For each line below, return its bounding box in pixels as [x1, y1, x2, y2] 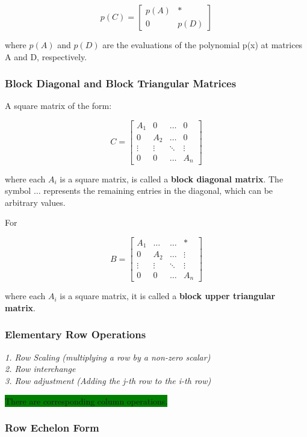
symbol [5, 184, 31, 197]
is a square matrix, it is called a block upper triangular [60, 290, 276, 302]
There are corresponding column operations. [5, 394, 168, 407]
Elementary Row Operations [5, 327, 146, 342]
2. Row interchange [5, 362, 76, 375]
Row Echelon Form [5, 420, 99, 435]
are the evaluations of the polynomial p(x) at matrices [102, 39, 303, 51]
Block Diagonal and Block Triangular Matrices [5, 76, 237, 91]
